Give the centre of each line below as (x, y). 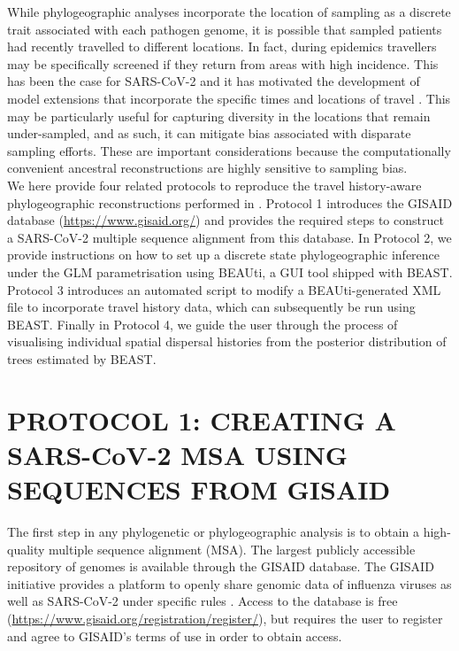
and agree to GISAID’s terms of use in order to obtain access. (175, 635)
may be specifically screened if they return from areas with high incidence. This (223, 63)
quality (26, 549)
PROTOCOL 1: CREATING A (202, 419)
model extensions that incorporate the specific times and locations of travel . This (229, 98)
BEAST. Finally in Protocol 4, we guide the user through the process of (203, 324)
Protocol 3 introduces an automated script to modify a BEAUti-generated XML (224, 289)
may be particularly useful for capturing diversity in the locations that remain (219, 116)
